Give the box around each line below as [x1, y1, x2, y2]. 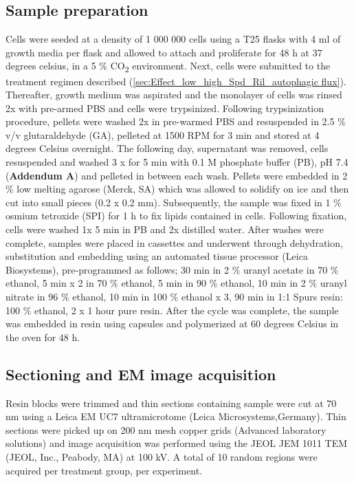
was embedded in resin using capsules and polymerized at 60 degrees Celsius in [5, 316, 339, 331]
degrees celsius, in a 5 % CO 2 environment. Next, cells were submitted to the [5, 58, 331, 75]
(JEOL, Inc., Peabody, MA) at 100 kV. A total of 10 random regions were [5, 449, 318, 463]
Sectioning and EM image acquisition [5, 363, 276, 384]
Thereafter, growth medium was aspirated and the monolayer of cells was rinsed [5, 87, 342, 102]
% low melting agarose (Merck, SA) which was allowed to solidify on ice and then [5, 182, 349, 196]
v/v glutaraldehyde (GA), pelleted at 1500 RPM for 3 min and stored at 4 [5, 127, 320, 142]
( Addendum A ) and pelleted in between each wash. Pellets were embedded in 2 [5, 168, 348, 182]
